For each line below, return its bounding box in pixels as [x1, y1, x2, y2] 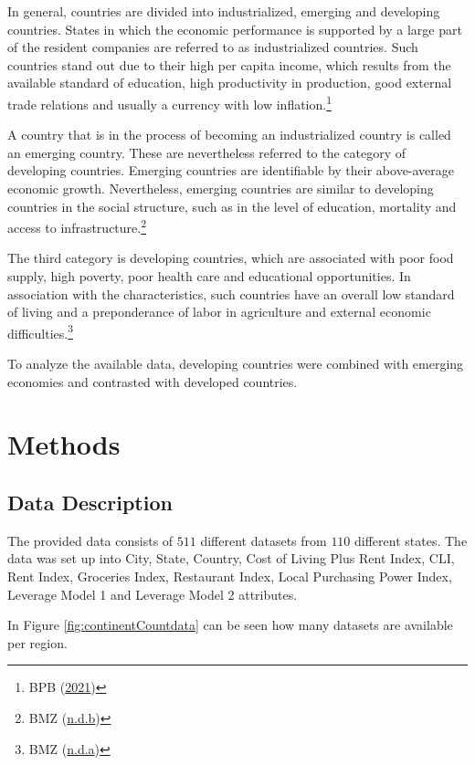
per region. [7, 633, 68, 652]
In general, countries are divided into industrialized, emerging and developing [7, 2, 440, 20]
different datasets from [200, 530, 327, 550]
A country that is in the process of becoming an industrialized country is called [7, 125, 451, 144]
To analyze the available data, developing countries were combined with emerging [7, 354, 464, 373]
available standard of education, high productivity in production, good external [7, 73, 452, 92]
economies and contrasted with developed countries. [7, 372, 298, 391]
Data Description [7, 488, 173, 517]
